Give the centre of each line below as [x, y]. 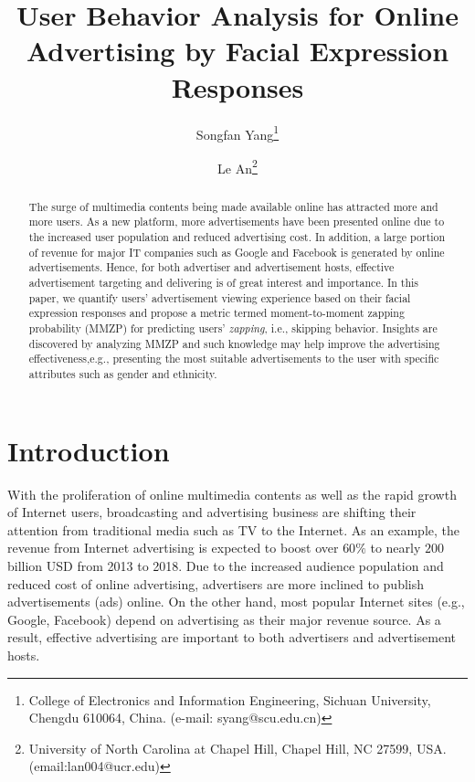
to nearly [396, 548]
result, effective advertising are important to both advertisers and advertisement [232, 637]
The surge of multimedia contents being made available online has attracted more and [233, 206]
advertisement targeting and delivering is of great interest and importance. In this [224, 283]
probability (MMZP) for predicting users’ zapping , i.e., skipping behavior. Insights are [233, 328]
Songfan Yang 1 [237, 132]
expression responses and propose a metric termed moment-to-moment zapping [216, 313]
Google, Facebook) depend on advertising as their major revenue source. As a [224, 619]
